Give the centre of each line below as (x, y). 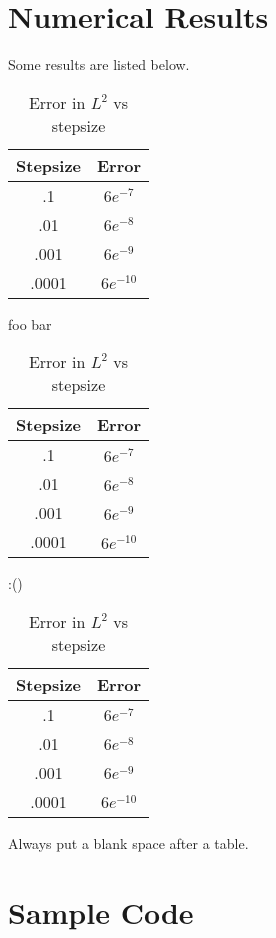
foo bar (30, 323)
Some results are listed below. (99, 64)
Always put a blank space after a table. (128, 842)
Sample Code (101, 911)
